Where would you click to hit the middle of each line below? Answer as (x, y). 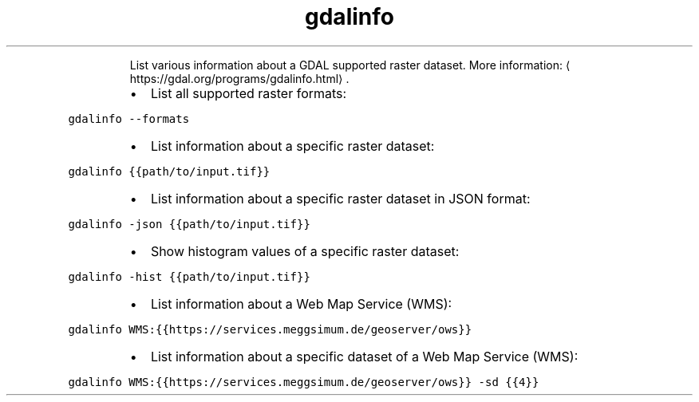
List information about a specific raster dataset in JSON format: (340, 198)
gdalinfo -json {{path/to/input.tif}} (189, 224)
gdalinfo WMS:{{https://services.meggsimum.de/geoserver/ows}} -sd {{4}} (304, 382)
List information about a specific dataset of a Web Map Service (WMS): (364, 356)
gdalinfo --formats (129, 118)
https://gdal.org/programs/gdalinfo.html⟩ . (239, 78)
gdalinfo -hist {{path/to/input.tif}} (189, 276)
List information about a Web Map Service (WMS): (301, 303)
